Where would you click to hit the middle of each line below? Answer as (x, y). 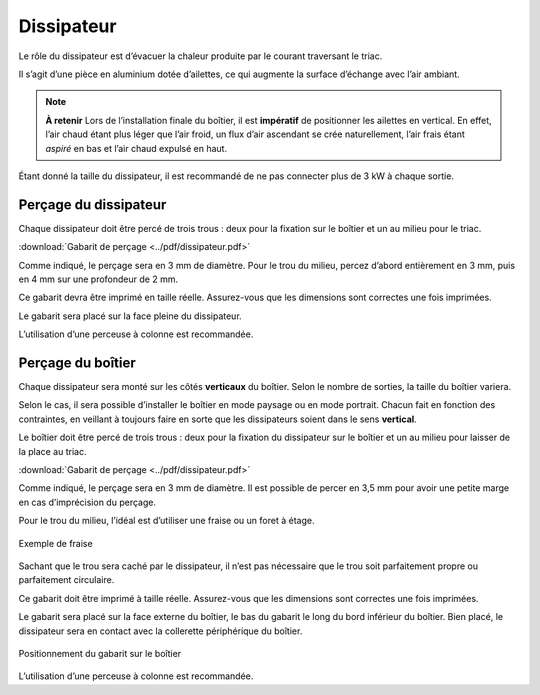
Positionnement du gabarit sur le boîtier (100, 653)
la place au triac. (52, 451)
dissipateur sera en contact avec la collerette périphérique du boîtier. (160, 631)
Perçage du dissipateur (92, 204)
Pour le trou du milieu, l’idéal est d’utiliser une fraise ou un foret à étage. (166, 521)
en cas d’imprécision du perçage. (87, 502)
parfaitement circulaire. (66, 580)
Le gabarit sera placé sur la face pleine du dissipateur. (130, 316)
